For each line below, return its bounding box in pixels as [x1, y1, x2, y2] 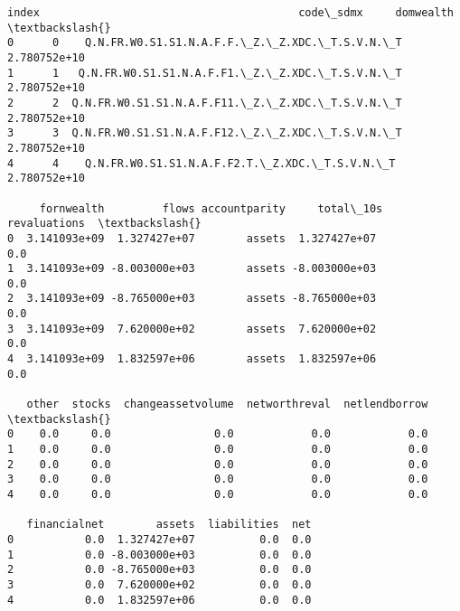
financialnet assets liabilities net [26, 518, 312, 531]
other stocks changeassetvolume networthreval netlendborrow [26, 398, 428, 411]
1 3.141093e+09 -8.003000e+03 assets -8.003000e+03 [7, 262, 377, 276]
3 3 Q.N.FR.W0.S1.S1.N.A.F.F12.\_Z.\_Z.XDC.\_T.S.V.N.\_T [7, 127, 402, 140]
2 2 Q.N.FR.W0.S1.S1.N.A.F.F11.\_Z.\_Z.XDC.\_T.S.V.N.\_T [7, 96, 402, 109]
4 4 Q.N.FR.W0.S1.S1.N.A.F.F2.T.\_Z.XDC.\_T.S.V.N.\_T [7, 156, 396, 170]
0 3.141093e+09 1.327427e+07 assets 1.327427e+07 [7, 231, 377, 245]
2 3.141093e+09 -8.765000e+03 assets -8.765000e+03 [7, 292, 377, 305]
